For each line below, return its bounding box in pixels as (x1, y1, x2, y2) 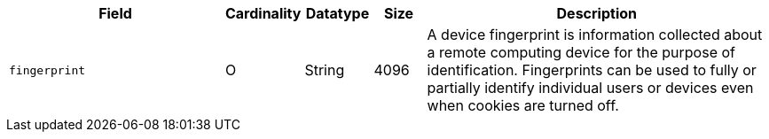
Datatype (305, 4, 370, 22)
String (304, 61, 345, 79)
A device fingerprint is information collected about (427, 26, 763, 43)
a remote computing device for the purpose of (427, 43, 735, 61)
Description (556, 4, 637, 22)
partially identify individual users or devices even (427, 79, 754, 97)
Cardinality (224, 4, 302, 22)
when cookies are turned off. (427, 97, 619, 114)
